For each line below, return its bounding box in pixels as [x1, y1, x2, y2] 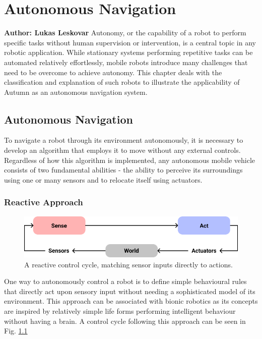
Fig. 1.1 [4, 325, 28, 336]
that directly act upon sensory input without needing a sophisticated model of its [4, 286, 255, 296]
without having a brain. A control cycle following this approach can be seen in [4, 315, 246, 326]
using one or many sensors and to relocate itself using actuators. [4, 174, 203, 185]
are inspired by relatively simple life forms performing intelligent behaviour [4, 306, 236, 316]
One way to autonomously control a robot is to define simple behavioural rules [4, 276, 247, 287]
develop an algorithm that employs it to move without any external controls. [4, 145, 241, 155]
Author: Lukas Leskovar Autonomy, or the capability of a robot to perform [4, 27, 246, 38]
